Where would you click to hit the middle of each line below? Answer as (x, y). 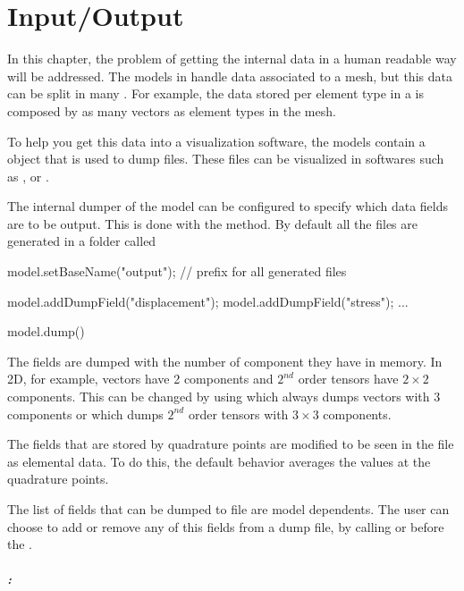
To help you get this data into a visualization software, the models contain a (216, 141)
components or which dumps (85, 414)
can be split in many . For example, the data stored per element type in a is (216, 93)
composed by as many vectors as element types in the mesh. (172, 110)
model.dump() (46, 331)
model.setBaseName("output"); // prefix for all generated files (177, 271)
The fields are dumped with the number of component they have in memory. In (225, 361)
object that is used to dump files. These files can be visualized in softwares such (226, 159)
